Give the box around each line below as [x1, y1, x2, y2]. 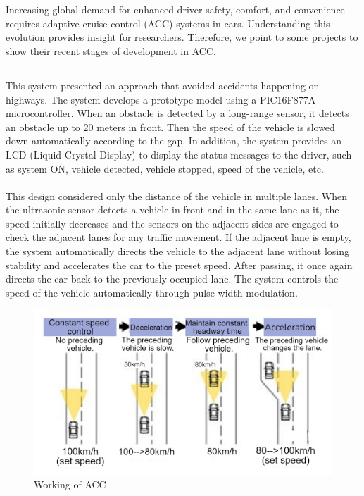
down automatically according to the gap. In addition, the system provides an [6, 133, 342, 148]
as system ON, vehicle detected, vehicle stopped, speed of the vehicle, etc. [6, 161, 324, 175]
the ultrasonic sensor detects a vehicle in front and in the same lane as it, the [6, 202, 339, 217]
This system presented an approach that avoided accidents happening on [6, 77, 320, 92]
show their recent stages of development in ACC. [6, 43, 216, 58]
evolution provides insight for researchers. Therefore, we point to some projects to [6, 30, 358, 44]
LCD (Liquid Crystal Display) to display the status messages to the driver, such [6, 147, 352, 161]
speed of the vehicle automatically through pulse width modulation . [6, 285, 298, 299]
